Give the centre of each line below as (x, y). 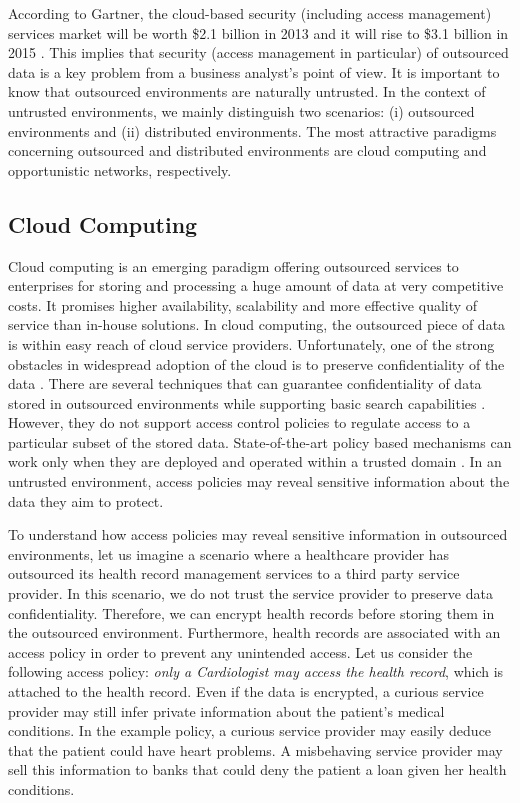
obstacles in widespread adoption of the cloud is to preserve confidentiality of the (256, 363)
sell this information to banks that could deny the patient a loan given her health (257, 769)
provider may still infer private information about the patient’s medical (226, 710)
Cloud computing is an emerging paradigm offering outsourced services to (233, 265)
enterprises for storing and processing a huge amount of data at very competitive (256, 285)
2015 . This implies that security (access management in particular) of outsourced (258, 52)
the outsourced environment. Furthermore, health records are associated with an (254, 632)
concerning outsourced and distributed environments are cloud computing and (247, 150)
